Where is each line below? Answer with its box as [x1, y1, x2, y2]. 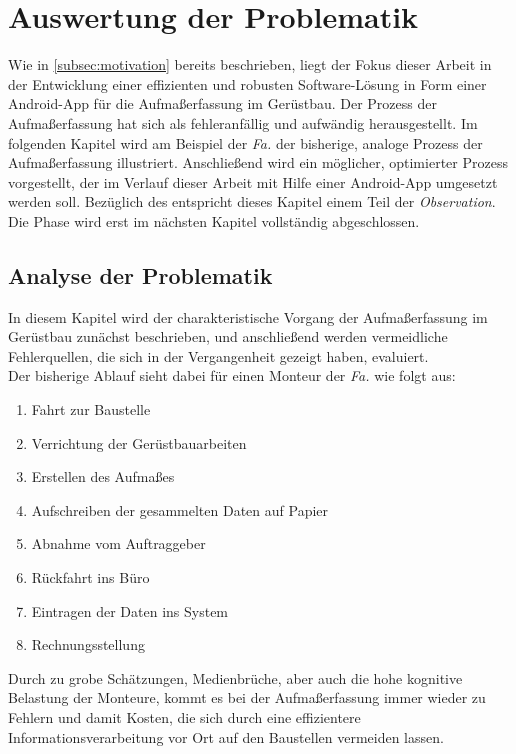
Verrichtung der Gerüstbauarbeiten [31, 432, 247, 453]
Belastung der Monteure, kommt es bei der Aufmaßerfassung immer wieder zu [8, 687, 486, 708]
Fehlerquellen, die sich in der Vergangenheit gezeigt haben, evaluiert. [8, 345, 429, 366]
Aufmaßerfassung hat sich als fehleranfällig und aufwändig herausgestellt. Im [8, 112, 478, 133]
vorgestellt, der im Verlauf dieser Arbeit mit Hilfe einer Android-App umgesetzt [8, 171, 498, 192]
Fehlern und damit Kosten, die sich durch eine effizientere [8, 706, 361, 727]
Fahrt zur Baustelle [31, 399, 151, 420]
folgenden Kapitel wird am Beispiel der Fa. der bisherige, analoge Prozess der [8, 132, 483, 153]
